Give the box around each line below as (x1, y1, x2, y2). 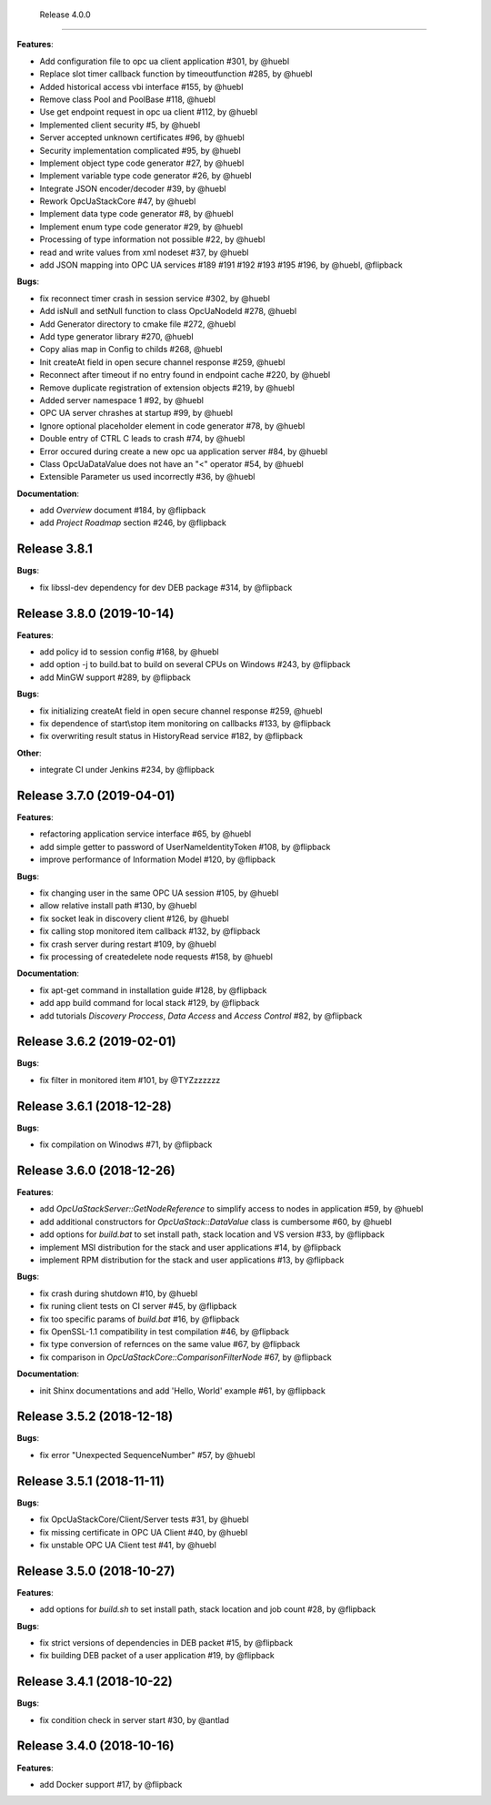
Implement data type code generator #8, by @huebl (39, 208, 234, 219)
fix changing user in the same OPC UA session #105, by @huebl (39, 887, 279, 898)
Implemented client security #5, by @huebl (39, 119, 201, 130)
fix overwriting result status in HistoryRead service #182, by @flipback (39, 731, 304, 742)
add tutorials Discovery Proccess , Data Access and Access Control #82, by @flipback (39, 1010, 363, 1021)
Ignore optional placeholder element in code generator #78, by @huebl (39, 420, 306, 431)
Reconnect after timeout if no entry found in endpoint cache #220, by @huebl (39, 370, 331, 380)
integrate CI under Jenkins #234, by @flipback (39, 765, 215, 776)
